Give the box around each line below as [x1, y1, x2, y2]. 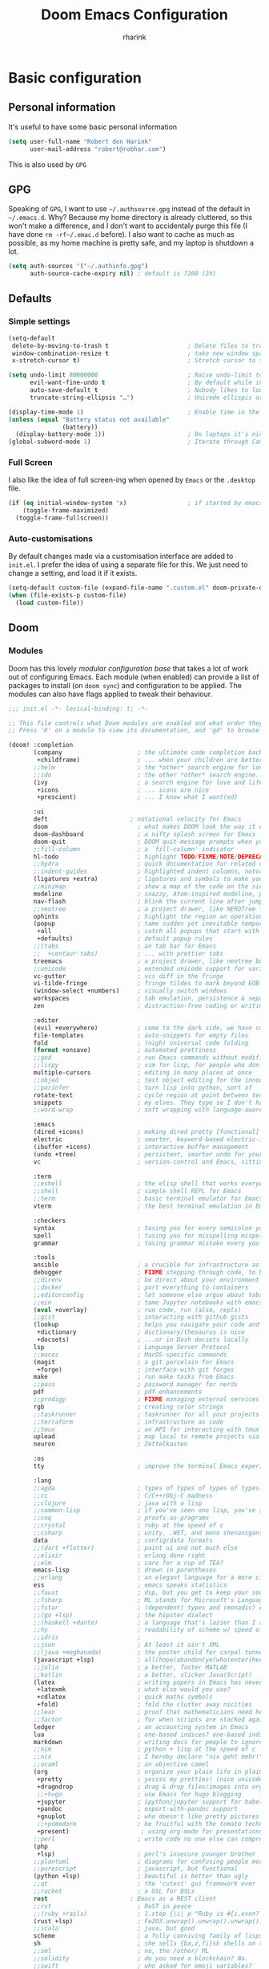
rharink [122, 32, 147, 42]
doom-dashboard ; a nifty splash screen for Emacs [33, 830, 256, 838]
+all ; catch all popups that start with [37, 927, 260, 936]
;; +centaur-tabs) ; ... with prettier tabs [33, 949, 224, 957]
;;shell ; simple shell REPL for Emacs [33, 1187, 242, 1196]
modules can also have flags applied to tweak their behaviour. [8, 689, 213, 699]
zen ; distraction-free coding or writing [33, 1002, 267, 1010]
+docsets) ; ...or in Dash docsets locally [37, 1335, 249, 1344]
